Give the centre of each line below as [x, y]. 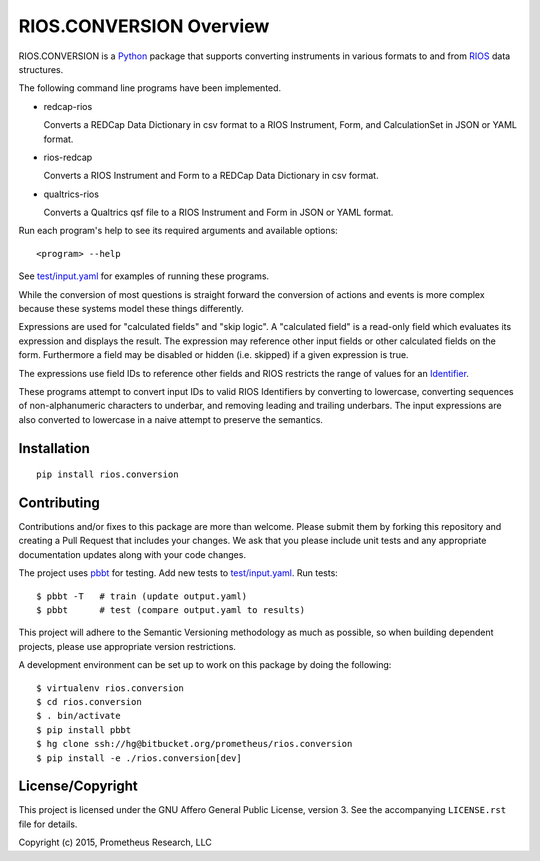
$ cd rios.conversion [89, 701]
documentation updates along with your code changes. [132, 554]
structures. [41, 69]
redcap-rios [68, 106]
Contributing [59, 502]
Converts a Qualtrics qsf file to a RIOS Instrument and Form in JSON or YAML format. [218, 212]
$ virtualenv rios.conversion [110, 688]
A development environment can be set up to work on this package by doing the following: [205, 665]
